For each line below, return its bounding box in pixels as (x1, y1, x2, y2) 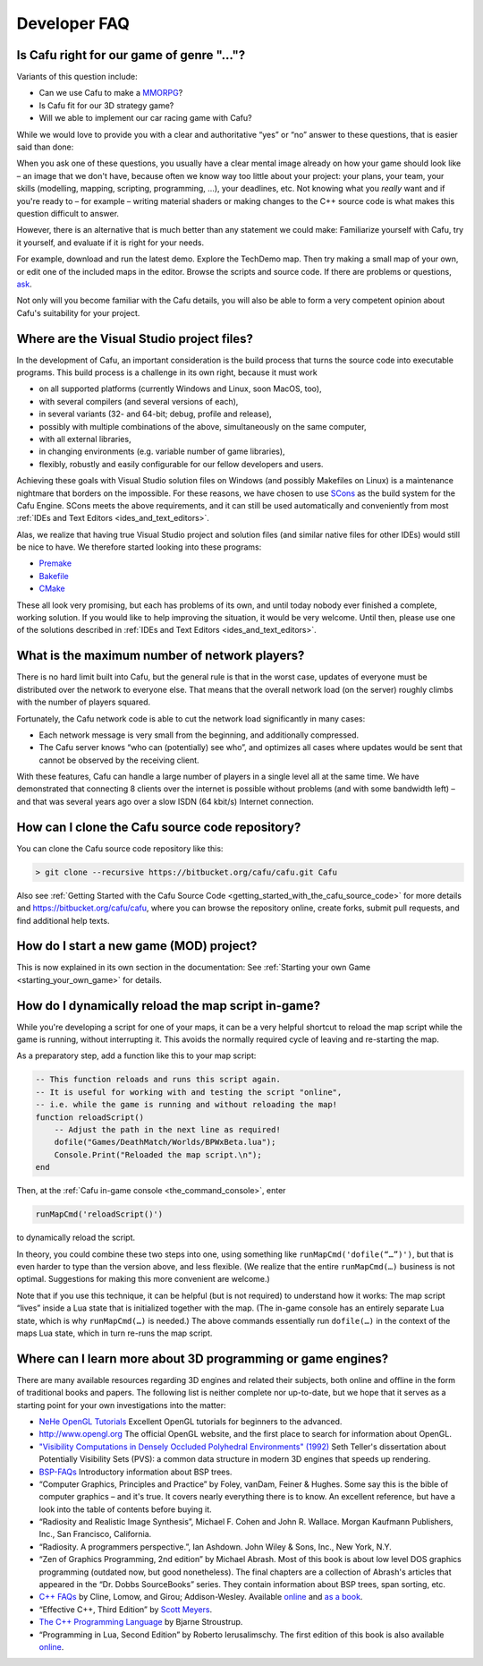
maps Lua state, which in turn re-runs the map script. (16, 1328, 213, 1338)
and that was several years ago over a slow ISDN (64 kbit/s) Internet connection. (16, 796, 315, 807)
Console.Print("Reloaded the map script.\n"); (54, 1149, 263, 1159)
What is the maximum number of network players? (16, 648, 305, 663)
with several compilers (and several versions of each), (38, 396, 239, 406)
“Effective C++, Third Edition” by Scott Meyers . (38, 1603, 213, 1615)
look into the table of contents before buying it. (38, 1504, 212, 1515)
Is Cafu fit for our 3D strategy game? (38, 99, 174, 111)
